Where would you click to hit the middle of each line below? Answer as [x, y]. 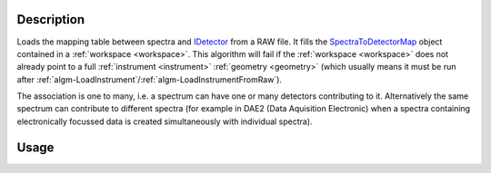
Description [51, 19]
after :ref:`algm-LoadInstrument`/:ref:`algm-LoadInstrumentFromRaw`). [149, 79]
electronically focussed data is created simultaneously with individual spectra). [165, 121]
